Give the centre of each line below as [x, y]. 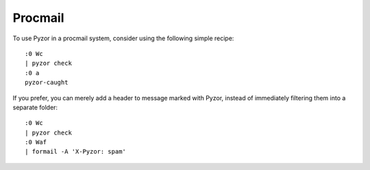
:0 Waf [36, 142]
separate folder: [35, 107]
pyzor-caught [47, 83]
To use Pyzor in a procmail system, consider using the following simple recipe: [123, 38]
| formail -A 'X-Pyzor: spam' [76, 152]
